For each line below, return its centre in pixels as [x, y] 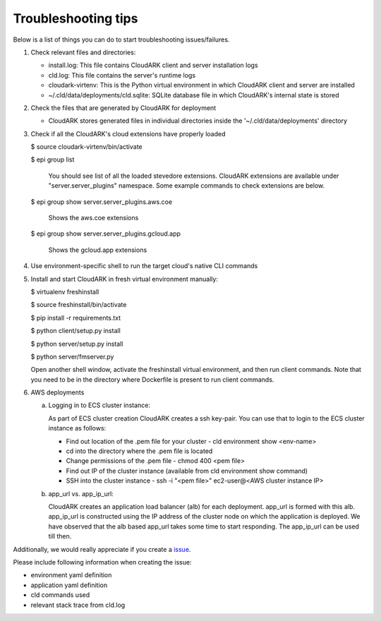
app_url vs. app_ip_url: [81, 493]
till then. [60, 536]
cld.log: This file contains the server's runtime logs [122, 75]
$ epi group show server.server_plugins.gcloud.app [106, 234]
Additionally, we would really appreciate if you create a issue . [102, 549]
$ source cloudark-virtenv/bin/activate [86, 147]
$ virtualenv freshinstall [65, 291]
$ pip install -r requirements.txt [76, 318]
